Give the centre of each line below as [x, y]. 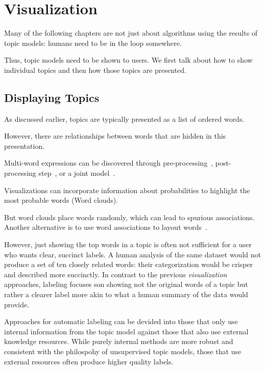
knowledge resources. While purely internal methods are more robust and [119, 341]
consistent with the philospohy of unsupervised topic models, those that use [123, 351]
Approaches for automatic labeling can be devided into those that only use [121, 321]
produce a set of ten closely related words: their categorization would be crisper [129, 264]
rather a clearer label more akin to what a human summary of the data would [126, 294]
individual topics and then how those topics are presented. [95, 70]
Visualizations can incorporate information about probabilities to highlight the [127, 190]
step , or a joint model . [77, 173]
